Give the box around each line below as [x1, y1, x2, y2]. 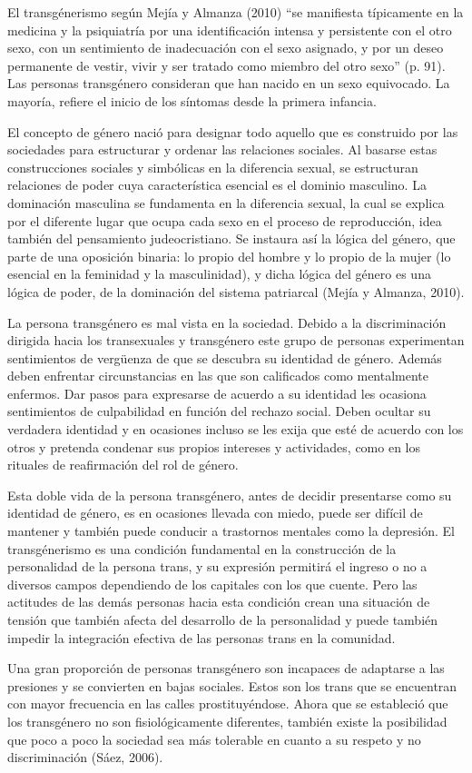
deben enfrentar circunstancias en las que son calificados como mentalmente [7, 366, 429, 385]
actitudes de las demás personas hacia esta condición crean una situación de [7, 592, 430, 611]
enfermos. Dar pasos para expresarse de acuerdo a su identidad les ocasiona [7, 383, 427, 402]
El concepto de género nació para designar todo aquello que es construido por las [7, 122, 458, 141]
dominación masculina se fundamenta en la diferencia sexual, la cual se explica [7, 193, 445, 212]
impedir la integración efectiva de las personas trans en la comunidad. [7, 628, 396, 647]
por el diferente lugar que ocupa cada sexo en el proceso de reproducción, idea [7, 211, 442, 230]
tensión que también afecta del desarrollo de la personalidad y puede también [7, 610, 438, 629]
